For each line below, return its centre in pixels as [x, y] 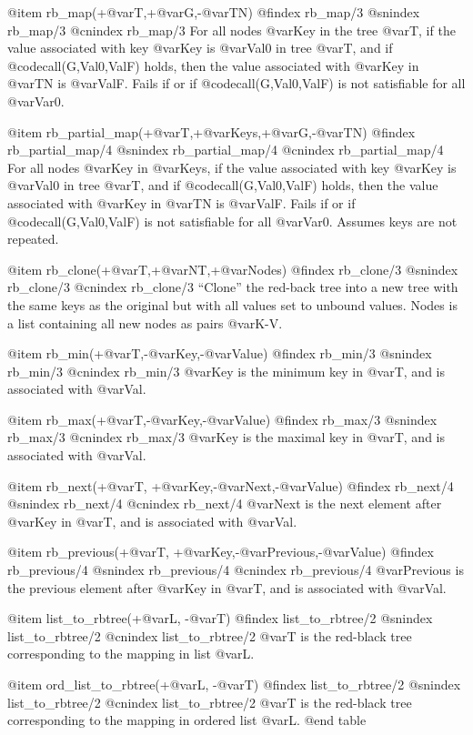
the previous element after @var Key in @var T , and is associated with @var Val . [227, 587]
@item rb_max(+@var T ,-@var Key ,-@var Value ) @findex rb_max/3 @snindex [222, 419]
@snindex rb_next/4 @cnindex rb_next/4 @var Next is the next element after [225, 503]
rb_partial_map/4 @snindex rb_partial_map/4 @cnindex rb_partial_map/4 [226, 150]
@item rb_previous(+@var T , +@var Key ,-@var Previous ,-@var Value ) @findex [221, 552]
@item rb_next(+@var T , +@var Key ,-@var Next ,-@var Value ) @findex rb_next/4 [231, 485]
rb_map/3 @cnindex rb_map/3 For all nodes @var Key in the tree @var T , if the [231, 30]
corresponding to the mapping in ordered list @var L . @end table [187, 720]
